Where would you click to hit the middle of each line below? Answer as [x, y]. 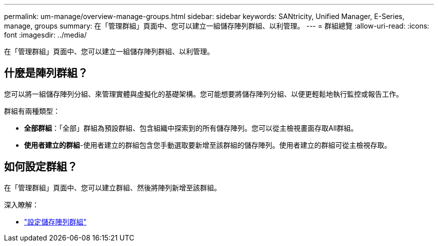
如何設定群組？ [41, 167]
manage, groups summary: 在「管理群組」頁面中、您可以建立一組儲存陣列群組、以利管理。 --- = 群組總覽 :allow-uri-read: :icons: [217, 26]
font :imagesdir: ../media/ [45, 35]
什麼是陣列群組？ [46, 73]
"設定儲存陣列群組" [55, 221]
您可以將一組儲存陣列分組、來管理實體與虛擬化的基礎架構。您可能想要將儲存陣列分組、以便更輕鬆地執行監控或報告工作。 [203, 94]
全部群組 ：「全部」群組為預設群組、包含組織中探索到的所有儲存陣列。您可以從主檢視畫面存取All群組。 [191, 128]
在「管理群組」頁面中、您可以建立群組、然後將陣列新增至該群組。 [112, 187]
